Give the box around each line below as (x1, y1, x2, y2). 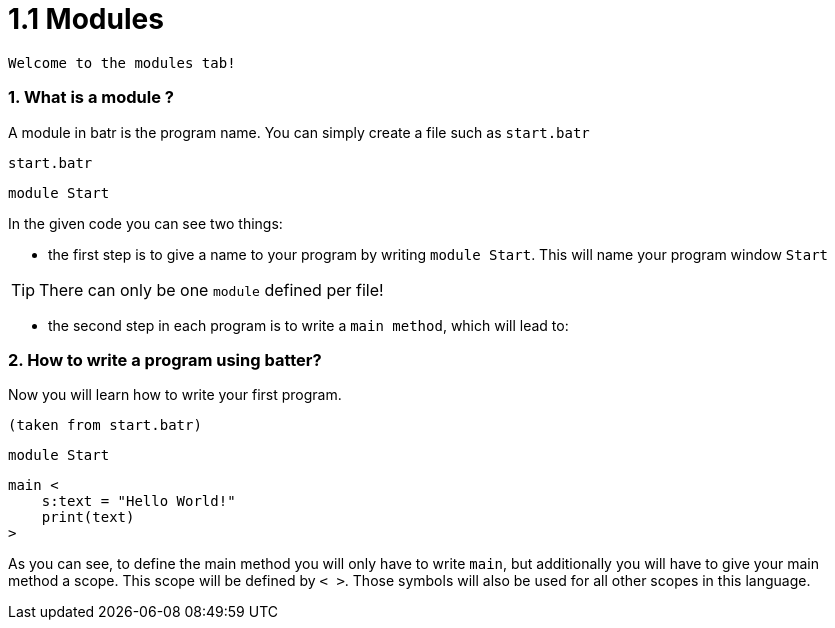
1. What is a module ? (8, 87, 174, 108)
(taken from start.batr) (8, 417, 202, 434)
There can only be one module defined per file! (39, 279, 384, 300)
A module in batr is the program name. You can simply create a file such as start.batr (8, 123, 590, 141)
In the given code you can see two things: (8, 214, 283, 232)
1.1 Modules (8, 2, 164, 36)
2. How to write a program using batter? (8, 349, 322, 370)
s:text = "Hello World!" (41, 493, 236, 510)
